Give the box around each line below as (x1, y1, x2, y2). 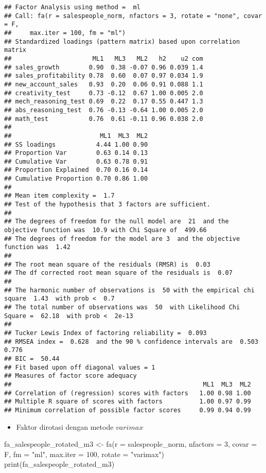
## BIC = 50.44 (4, 355, 60, 362)
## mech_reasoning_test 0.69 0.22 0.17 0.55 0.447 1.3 (4, 98, 203, 106)
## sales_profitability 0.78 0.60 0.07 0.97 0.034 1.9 (4, 72, 203, 80)
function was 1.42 (4, 243, 70, 251)
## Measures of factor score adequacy (4, 372, 137, 380)
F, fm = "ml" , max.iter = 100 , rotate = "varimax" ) (4, 448, 165, 459)
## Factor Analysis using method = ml (4, 4, 140, 11)
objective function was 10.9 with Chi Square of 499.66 (4, 226, 207, 234)
